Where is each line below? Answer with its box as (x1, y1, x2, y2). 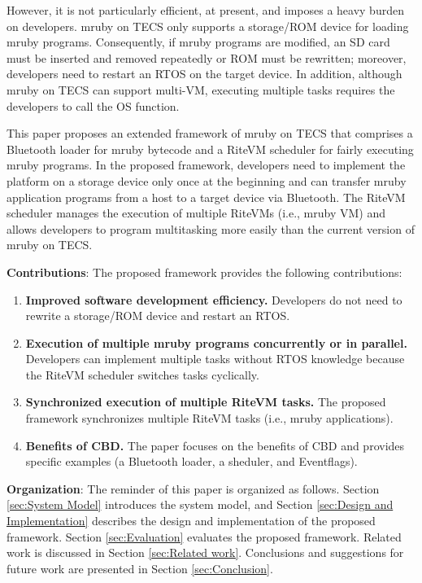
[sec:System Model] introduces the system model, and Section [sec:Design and (7, 496, 394, 513)
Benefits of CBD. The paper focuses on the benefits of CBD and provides (25, 436, 405, 454)
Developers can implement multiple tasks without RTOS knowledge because (25, 350, 405, 367)
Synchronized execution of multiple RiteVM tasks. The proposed (25, 393, 386, 410)
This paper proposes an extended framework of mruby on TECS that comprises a (7, 125, 413, 142)
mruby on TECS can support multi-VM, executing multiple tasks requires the (7, 81, 395, 98)
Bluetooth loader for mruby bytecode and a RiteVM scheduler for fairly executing (7, 140, 414, 157)
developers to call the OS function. (7, 97, 180, 114)
